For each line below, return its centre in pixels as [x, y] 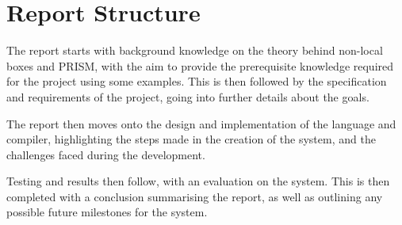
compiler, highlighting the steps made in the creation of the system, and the [191, 139]
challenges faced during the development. [106, 154]
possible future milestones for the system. [107, 212]
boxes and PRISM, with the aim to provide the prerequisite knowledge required [200, 65]
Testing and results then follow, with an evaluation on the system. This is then [198, 181]
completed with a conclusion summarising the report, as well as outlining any [195, 196]
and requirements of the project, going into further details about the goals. [188, 96]
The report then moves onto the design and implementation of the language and [201, 123]
